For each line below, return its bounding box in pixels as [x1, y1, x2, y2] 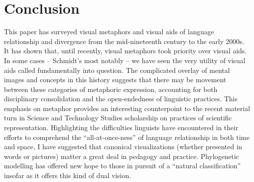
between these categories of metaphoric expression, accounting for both [4, 84, 218, 94]
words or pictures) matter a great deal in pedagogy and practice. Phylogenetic [4, 151, 239, 161]
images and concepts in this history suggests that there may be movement [4, 74, 227, 85]
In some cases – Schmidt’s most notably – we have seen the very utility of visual [4, 55, 246, 65]
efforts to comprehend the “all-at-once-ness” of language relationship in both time [4, 132, 250, 142]
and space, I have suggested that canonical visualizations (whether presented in [4, 141, 242, 152]
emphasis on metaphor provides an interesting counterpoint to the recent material [4, 103, 250, 113]
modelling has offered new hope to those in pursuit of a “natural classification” [4, 160, 241, 171]
